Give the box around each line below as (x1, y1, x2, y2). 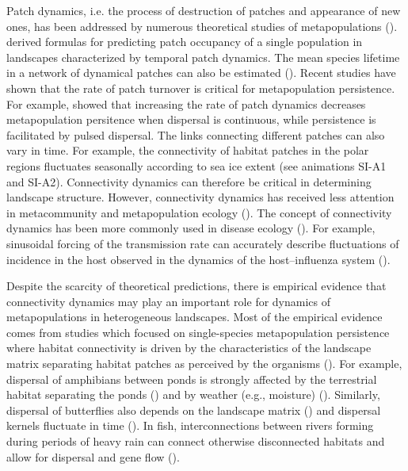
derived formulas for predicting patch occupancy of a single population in (6, 33, 363, 50)
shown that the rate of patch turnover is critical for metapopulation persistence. (6, 79, 395, 96)
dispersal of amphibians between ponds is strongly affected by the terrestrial (6, 370, 377, 387)
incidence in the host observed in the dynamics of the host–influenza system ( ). (6, 251, 391, 267)
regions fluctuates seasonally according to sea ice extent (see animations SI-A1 (6, 157, 387, 174)
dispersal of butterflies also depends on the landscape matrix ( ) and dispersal (6, 401, 381, 418)
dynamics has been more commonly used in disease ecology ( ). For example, (6, 220, 376, 236)
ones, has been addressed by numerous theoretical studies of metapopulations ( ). (6, 17, 398, 34)
